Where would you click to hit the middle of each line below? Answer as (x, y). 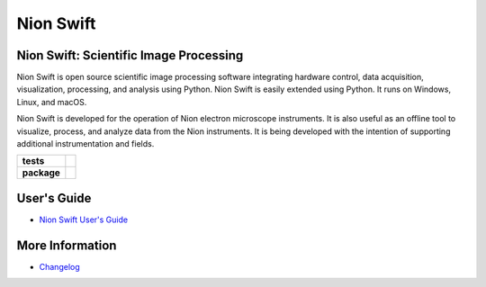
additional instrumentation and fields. (85, 144)
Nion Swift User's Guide (84, 220)
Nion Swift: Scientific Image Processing (130, 55)
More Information (67, 245)
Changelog (59, 266)
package (41, 173)
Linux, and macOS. (52, 102)
